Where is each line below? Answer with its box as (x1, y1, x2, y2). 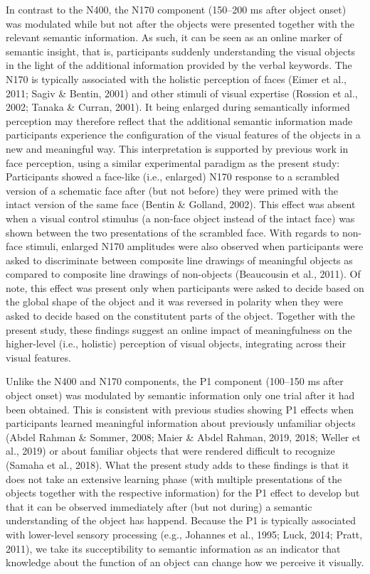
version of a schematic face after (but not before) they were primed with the (6, 183, 338, 197)
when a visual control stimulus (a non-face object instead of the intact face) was (6, 210, 355, 225)
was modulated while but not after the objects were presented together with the (6, 16, 354, 31)
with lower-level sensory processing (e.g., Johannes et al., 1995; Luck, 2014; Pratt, (6, 526, 363, 541)
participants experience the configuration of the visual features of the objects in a (6, 127, 361, 142)
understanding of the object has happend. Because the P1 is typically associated (6, 513, 356, 528)
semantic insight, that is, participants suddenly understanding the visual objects (6, 43, 356, 58)
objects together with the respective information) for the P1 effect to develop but (6, 485, 360, 500)
